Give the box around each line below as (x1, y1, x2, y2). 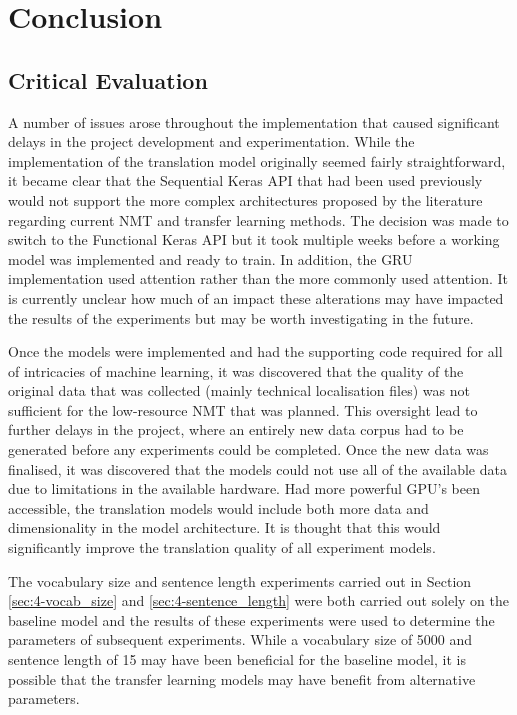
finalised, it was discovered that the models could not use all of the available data (8, 458, 507, 479)
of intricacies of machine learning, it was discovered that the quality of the (8, 360, 464, 381)
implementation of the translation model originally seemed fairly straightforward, (8, 150, 506, 171)
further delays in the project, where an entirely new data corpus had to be (8, 419, 464, 440)
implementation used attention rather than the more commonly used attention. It (8, 268, 509, 289)
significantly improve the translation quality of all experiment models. (8, 537, 436, 558)
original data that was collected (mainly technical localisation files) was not (8, 380, 470, 401)
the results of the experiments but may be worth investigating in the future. (8, 307, 474, 328)
